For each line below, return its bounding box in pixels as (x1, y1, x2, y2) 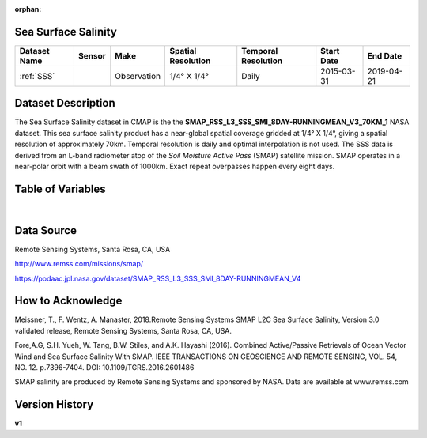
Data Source (14, 224, 77, 237)
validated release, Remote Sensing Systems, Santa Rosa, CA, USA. (14, 326, 232, 335)
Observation (115, 70, 161, 81)
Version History (14, 398, 94, 411)
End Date (367, 50, 402, 61)
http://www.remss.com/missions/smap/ (14, 259, 144, 269)
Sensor (77, 50, 107, 61)
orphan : (14, 5, 42, 13)
